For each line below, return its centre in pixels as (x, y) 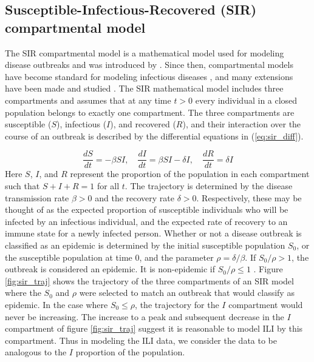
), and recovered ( (143, 124)
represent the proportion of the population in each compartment (190, 174)
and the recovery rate (135, 197)
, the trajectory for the (177, 304)
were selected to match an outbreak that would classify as (187, 293)
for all (108, 186)
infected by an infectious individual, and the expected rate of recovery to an (146, 221)
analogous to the (36, 352)
